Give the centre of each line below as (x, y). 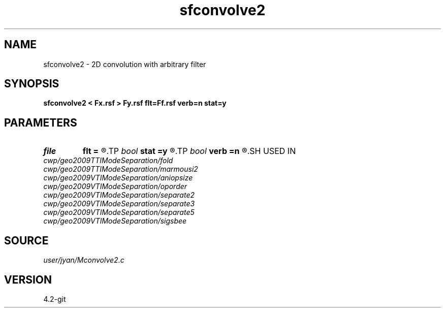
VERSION (28, 279)
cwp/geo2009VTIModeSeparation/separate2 (119, 195)
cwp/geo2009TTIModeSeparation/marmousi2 (121, 169)
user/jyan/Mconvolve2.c (84, 260)
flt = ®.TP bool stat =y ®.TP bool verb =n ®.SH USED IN (189, 151)
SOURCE (26, 240)
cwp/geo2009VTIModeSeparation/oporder (115, 186)
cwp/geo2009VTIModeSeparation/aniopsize (118, 178)
